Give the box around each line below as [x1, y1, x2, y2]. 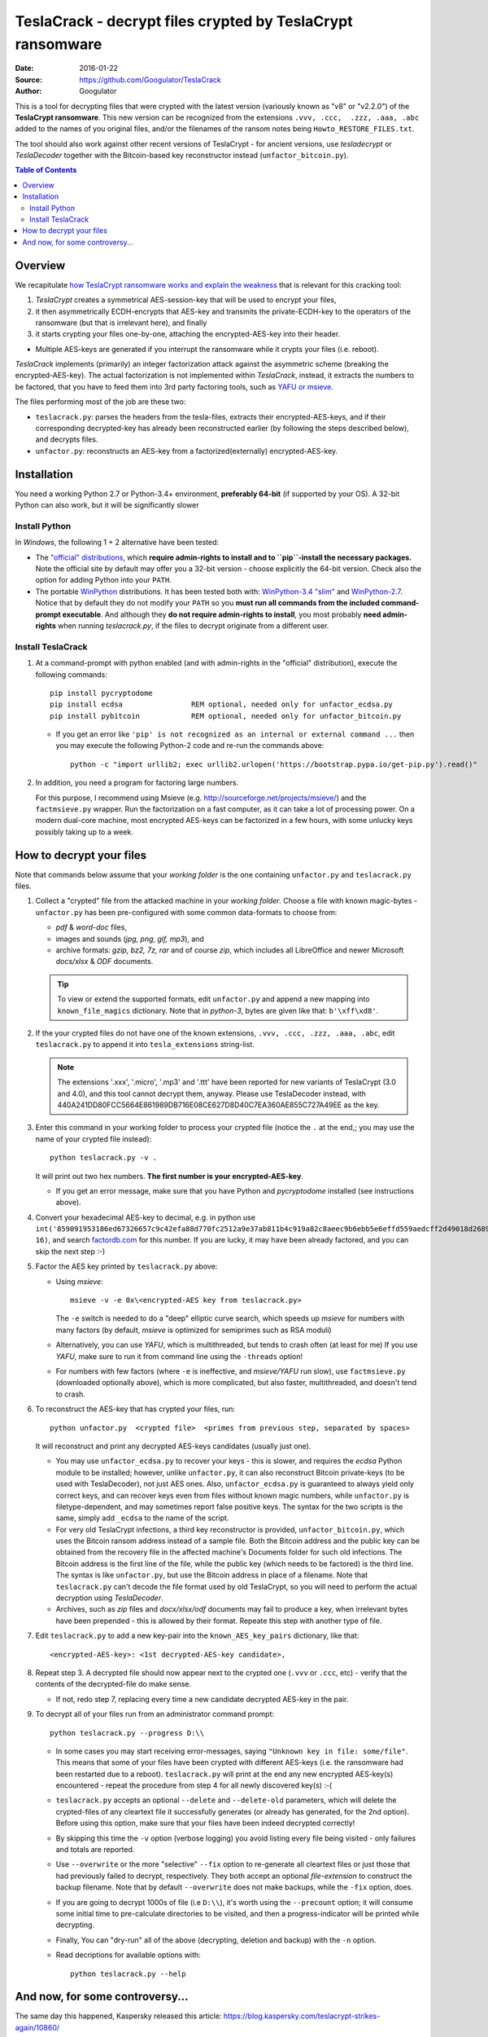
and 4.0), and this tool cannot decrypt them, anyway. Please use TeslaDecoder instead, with [57, 1089, 366, 1098]
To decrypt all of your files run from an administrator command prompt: [35, 1709, 275, 1719]
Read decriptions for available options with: [55, 1950, 201, 1960]
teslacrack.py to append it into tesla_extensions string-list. [35, 1040, 255, 1049]
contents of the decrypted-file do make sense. [35, 1679, 192, 1689]
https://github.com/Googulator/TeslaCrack [79, 74, 221, 85]
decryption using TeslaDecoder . [55, 1593, 164, 1603]
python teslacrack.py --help [70, 1969, 186, 1978]
